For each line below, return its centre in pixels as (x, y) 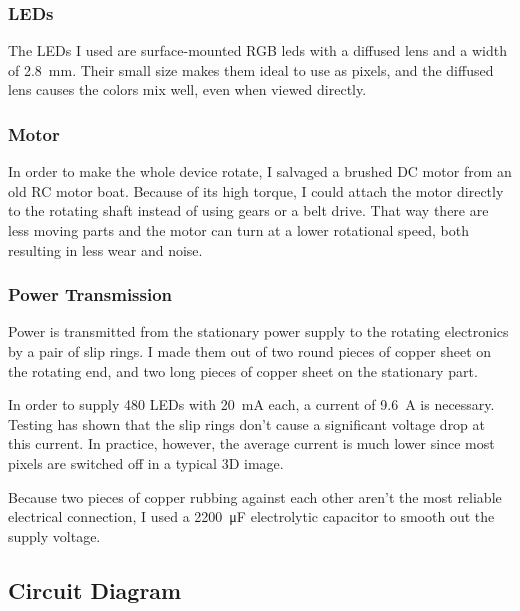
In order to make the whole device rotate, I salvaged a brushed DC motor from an (260, 171)
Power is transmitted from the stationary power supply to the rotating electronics (258, 331)
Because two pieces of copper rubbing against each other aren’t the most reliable (255, 496)
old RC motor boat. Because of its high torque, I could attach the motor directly (256, 190)
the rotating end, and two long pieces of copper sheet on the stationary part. (243, 370)
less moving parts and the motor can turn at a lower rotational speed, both (238, 230)
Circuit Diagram (95, 589)
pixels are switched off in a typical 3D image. (146, 462)
